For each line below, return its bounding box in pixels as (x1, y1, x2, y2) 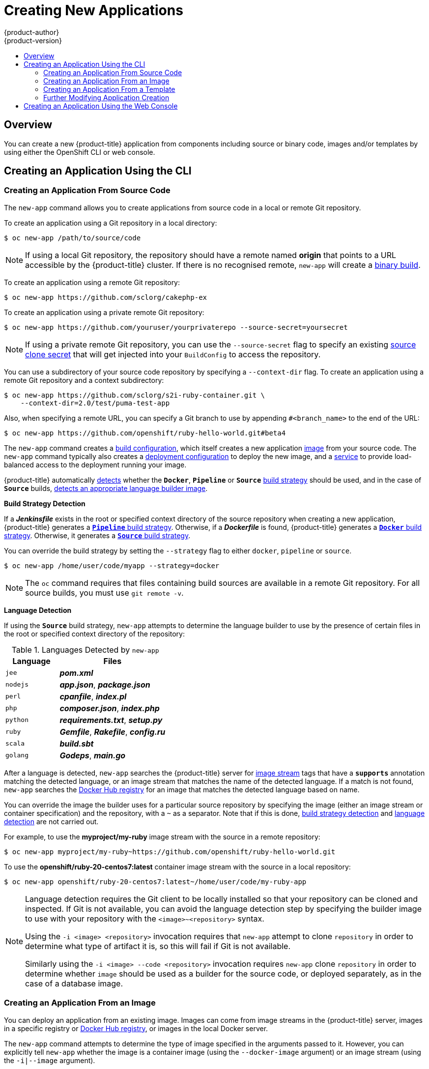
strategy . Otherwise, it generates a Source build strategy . (4, 531, 191, 540)
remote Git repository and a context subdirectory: (4, 376, 164, 384)
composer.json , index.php (59, 703, 160, 713)
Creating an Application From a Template (43, 85, 175, 93)
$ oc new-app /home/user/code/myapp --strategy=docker (4, 561, 220, 570)
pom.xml (59, 667, 93, 678)
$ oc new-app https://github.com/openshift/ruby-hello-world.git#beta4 (4, 429, 286, 437)
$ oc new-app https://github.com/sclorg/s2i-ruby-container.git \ (4, 391, 265, 399)
